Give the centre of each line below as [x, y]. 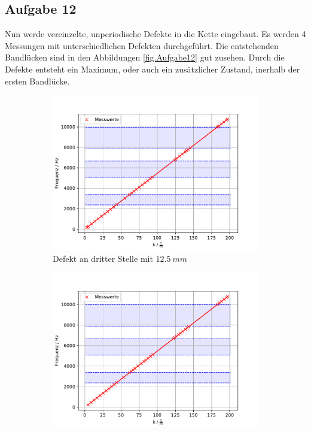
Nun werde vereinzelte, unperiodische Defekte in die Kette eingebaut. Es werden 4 [155, 34]
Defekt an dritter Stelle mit [103, 258]
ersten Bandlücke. [37, 81]
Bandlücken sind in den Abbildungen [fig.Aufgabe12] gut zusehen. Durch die [145, 57]
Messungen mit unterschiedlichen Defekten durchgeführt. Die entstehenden [142, 45]
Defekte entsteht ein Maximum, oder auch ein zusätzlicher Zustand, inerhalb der [153, 69]
